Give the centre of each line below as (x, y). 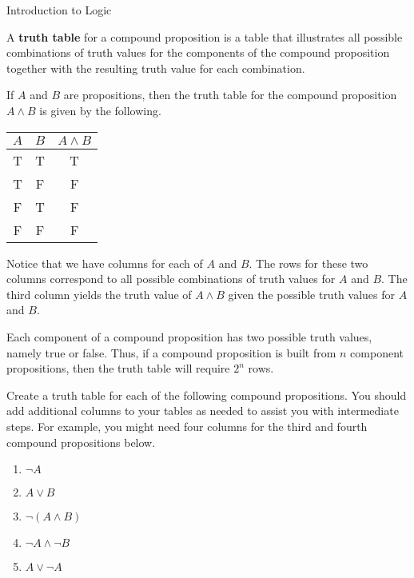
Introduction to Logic (59, 10)
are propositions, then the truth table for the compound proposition (230, 95)
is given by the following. (100, 110)
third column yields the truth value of (99, 294)
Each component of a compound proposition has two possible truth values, (189, 336)
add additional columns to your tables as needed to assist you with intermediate (203, 411)
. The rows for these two (309, 263)
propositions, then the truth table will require (118, 368)
